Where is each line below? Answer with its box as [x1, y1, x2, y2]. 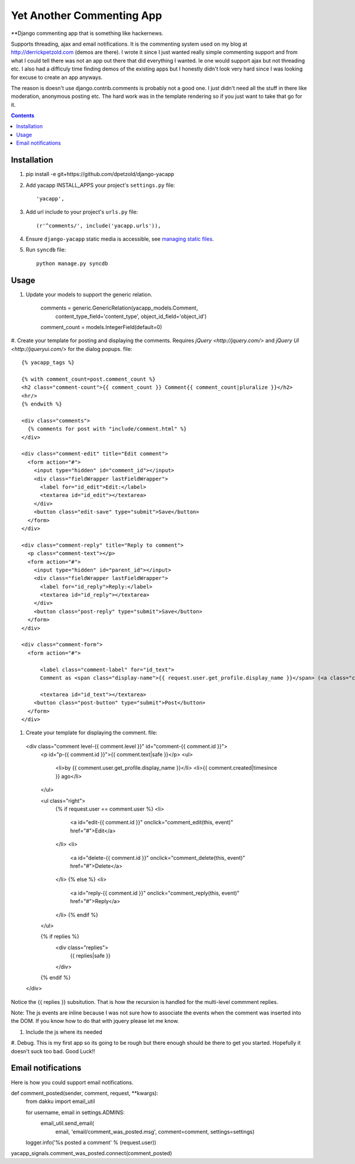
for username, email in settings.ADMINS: [25, 1109, 125, 1116]
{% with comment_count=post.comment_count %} [21, 375, 156, 382]
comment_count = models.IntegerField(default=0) [40, 323, 163, 330]
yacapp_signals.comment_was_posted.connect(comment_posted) [11, 1150, 173, 1157]
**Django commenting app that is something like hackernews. [11, 30, 164, 37]
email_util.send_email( [40, 1120, 95, 1127]
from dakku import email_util [25, 1098, 95, 1105]
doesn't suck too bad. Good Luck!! [11, 1047, 95, 1055]
